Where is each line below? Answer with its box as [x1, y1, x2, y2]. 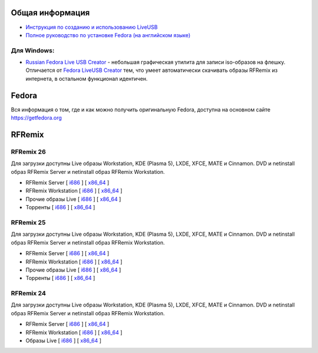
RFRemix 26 [11, 147, 47, 156]
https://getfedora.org [11, 114, 62, 121]
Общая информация [11, 8, 90, 18]
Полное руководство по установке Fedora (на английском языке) [25, 31, 191, 38]
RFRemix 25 [11, 219, 46, 226]
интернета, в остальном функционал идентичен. [25, 75, 148, 82]
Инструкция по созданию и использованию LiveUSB [25, 24, 158, 31]
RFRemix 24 [11, 289, 47, 298]
